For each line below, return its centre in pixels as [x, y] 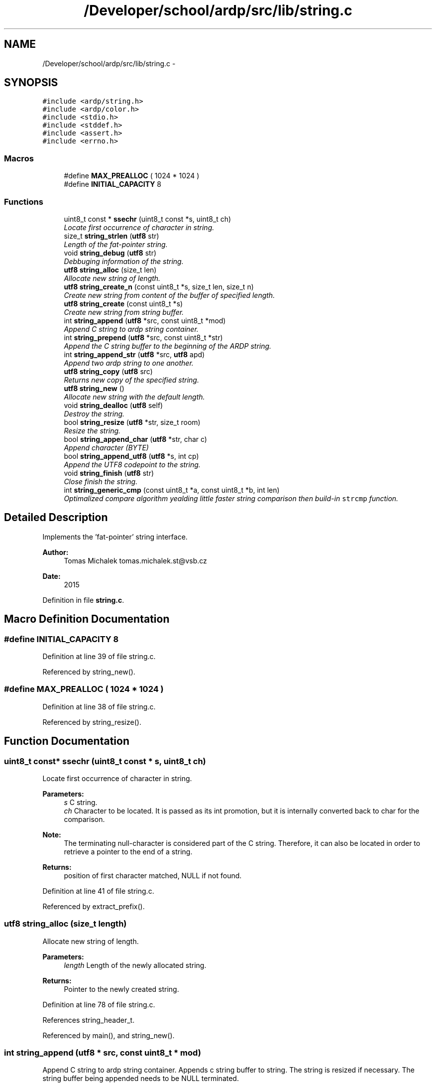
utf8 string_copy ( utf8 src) [108, 371]
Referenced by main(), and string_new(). [109, 1035]
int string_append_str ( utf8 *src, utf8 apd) [134, 354]
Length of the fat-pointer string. [116, 244]
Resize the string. [92, 430]
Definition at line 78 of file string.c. [99, 1004]
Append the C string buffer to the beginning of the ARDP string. [168, 346]
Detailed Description [56, 518]
